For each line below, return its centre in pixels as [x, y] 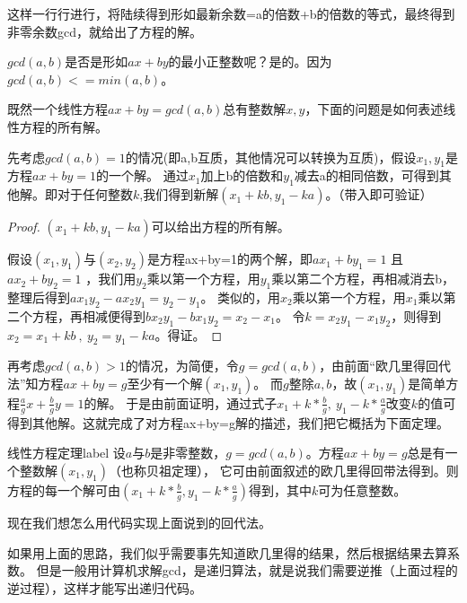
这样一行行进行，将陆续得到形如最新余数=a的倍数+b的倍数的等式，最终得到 [231, 13]
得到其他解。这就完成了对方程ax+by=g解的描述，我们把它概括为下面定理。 [228, 422]
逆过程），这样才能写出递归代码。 [105, 587]
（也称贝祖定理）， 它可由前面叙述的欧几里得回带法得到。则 [283, 470]
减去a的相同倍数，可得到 [366, 175]
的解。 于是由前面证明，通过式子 [181, 402]
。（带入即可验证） [379, 194]
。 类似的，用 [241, 297]
